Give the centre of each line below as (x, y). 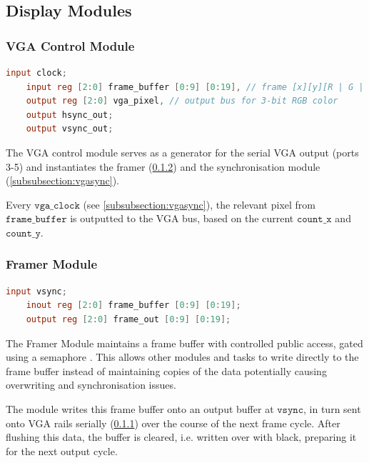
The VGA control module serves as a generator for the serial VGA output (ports (182, 152)
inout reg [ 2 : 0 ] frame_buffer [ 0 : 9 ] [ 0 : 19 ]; (133, 305)
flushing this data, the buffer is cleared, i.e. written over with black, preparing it (181, 437)
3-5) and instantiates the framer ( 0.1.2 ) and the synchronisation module (163, 166)
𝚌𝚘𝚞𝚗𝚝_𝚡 (314, 220)
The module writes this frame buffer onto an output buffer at (140, 408)
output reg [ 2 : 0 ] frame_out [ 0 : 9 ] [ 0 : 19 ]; (128, 319)
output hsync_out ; (70, 115)
